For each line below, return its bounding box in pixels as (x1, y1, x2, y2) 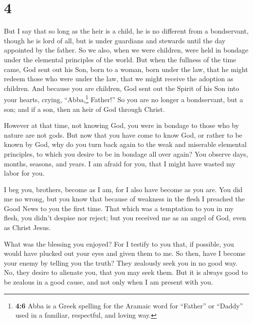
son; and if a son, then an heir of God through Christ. (4, 104, 165, 114)
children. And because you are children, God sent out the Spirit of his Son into (4, 83, 239, 93)
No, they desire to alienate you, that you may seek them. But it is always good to (4, 267, 248, 277)
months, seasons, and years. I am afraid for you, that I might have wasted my (4, 158, 235, 168)
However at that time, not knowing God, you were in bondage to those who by (4, 120, 239, 130)
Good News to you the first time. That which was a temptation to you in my (4, 203, 234, 213)
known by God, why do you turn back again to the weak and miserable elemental (4, 139, 247, 149)
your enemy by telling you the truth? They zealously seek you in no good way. (4, 257, 238, 268)
